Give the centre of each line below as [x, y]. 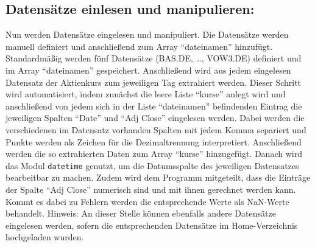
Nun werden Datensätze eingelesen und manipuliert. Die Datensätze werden [147, 34]
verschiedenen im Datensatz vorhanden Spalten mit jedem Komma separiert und [156, 129]
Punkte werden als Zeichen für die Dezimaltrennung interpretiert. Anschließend [154, 141]
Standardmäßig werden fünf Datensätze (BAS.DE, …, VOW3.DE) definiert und [154, 58]
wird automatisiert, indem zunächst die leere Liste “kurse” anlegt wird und [146, 94]
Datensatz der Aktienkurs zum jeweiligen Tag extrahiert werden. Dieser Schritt [154, 82]
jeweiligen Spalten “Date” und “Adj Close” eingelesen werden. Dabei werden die [155, 118]
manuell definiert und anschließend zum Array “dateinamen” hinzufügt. [139, 46]
